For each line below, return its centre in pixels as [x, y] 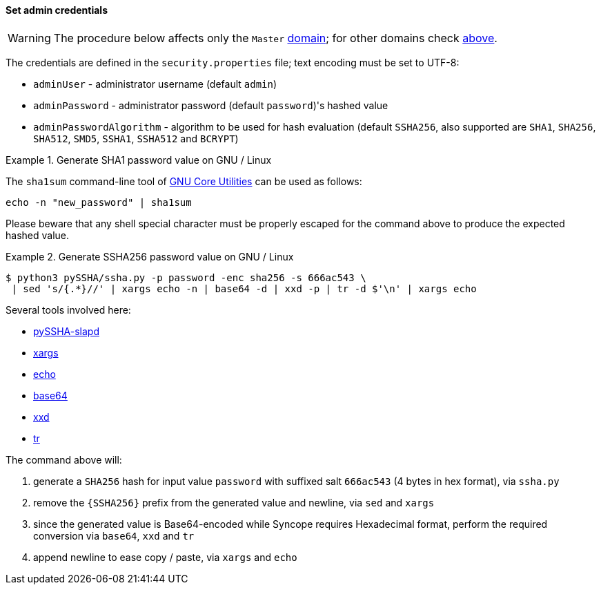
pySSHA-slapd [66, 331]
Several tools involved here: [68, 310]
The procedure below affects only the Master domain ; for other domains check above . [275, 38]
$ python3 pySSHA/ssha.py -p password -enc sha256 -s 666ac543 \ [186, 277]
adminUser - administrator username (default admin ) [155, 84]
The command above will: [64, 459]
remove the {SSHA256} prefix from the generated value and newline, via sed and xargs [234, 502]
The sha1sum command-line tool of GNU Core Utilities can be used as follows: [184, 181]
